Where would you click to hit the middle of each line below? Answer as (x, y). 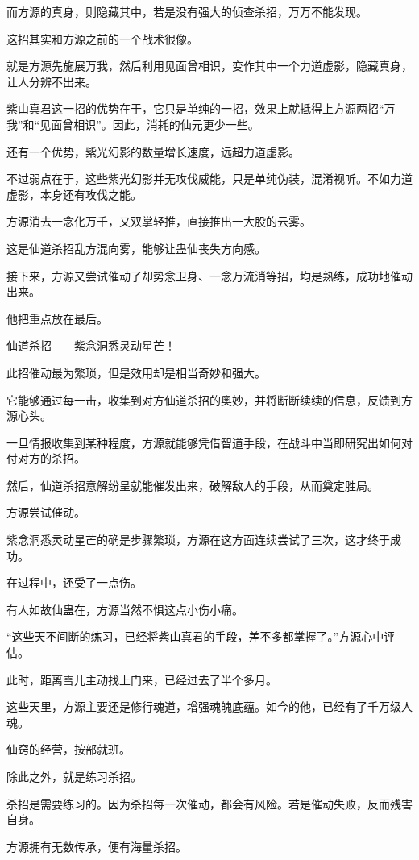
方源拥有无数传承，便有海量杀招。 (97, 846)
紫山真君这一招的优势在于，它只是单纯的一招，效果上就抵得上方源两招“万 (201, 108)
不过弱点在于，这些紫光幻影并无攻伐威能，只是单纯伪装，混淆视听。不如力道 (209, 179)
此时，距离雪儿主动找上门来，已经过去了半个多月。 (142, 679)
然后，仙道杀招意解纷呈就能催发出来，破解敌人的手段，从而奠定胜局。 (193, 485)
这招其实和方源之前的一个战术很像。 (102, 38)
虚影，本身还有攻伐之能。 (74, 194)
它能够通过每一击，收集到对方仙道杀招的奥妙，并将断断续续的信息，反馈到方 (209, 399)
